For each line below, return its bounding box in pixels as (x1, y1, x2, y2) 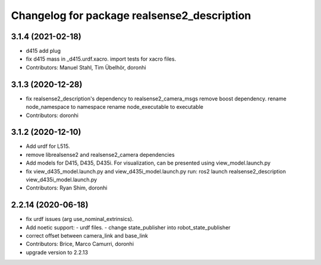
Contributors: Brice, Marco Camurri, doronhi (26, 241, 134, 248)
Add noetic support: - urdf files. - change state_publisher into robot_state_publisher (26, 223, 231, 231)
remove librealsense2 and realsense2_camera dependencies (26, 151, 175, 158)
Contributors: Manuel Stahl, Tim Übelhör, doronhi (26, 64, 146, 71)
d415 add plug (26, 48, 61, 55)
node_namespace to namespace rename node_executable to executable (26, 103, 203, 111)
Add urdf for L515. (26, 143, 71, 150)
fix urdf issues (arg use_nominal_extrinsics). (26, 216, 134, 223)
